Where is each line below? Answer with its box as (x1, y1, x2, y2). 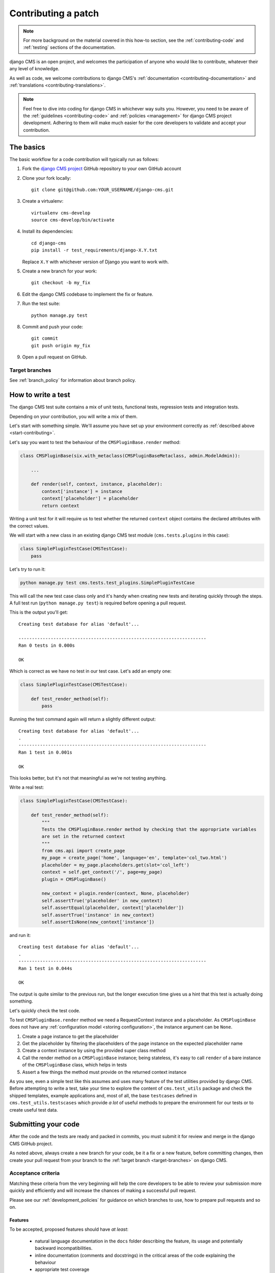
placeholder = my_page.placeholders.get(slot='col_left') (41, 862, 189, 868)
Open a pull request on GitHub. (22, 354, 88, 360)
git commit (31, 336, 59, 341)
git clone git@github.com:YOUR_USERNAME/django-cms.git (31, 186, 174, 192)
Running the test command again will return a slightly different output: (9, 716, 156, 723)
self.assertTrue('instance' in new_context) (41, 912, 155, 918)
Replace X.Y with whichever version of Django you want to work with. (22, 259, 169, 265)
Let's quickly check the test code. (9, 1007, 81, 1013)
